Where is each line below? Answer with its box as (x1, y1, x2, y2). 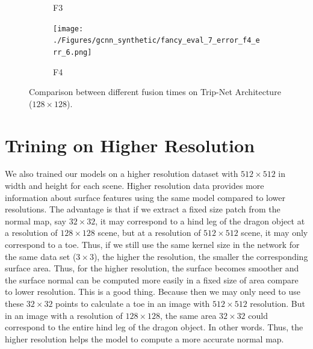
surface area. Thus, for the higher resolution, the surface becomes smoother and (5, 262, 299, 274)
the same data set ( (5, 250, 76, 262)
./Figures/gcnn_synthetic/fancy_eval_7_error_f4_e (53, 36, 260, 45)
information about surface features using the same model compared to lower (5, 191, 285, 203)
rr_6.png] (53, 48, 92, 57)
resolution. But (250, 297, 306, 309)
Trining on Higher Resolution (5, 132, 255, 157)
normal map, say (5, 214, 67, 227)
